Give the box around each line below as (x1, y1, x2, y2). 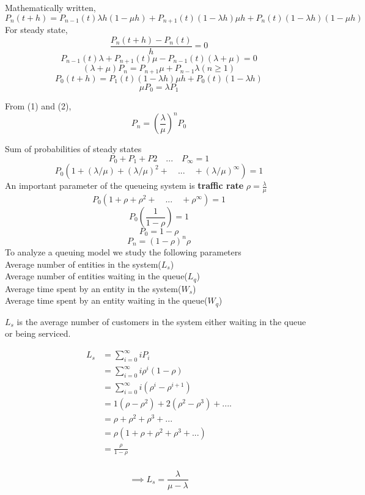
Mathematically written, (5, 1, 96, 13)
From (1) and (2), (5, 100, 72, 112)
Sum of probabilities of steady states (5, 142, 142, 155)
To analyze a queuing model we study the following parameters (5, 245, 241, 258)
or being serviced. (5, 327, 71, 340)
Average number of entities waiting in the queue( (5, 269, 188, 282)
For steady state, (5, 23, 68, 36)
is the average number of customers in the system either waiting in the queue (17, 315, 306, 328)
